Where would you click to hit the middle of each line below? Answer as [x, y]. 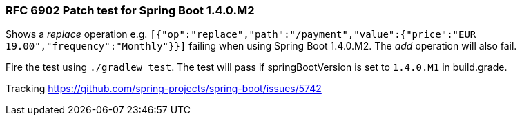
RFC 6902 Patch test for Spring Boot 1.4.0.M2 [130, 10]
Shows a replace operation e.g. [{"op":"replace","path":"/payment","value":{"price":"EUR [241, 34]
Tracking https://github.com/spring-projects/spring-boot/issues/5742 [164, 89]
